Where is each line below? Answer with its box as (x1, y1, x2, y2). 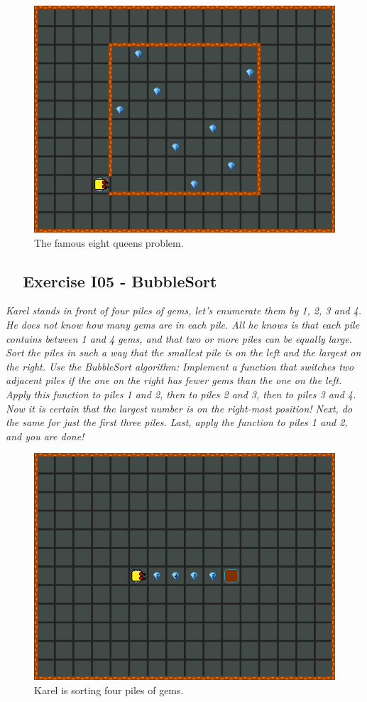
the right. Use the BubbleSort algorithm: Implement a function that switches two (6, 358, 354, 373)
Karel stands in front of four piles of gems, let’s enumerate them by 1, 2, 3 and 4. (6, 303, 362, 318)
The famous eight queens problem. (34, 235, 184, 250)
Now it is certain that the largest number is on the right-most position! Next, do (6, 400, 353, 415)
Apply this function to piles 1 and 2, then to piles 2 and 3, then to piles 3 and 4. (6, 386, 356, 401)
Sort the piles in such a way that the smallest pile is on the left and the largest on (6, 345, 361, 360)
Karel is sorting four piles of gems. (34, 682, 184, 697)
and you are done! (6, 428, 84, 443)
